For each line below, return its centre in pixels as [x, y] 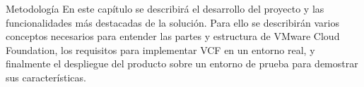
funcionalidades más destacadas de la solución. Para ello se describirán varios [172, 22]
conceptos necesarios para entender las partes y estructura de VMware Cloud [173, 36]
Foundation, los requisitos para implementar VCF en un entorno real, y [160, 49]
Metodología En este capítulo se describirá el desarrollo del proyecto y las [165, 8]
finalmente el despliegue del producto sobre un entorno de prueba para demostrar [182, 63]
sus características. [46, 77]
